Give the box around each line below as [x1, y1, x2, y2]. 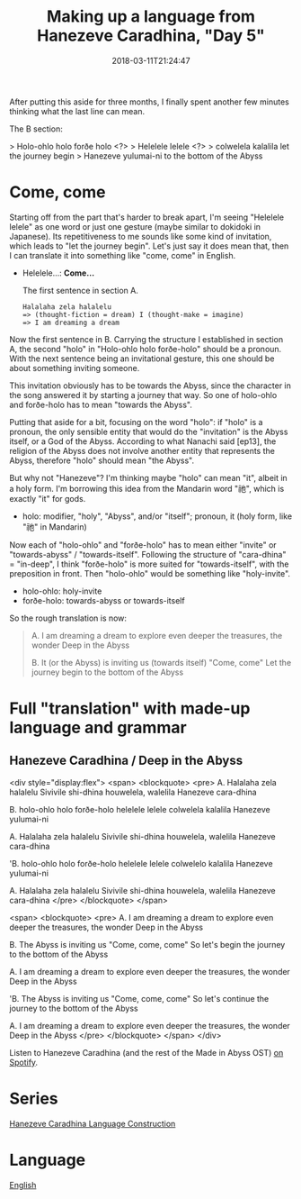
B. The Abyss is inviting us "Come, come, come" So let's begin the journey [9, 939, 286, 949]
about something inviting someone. [9, 362, 140, 373]
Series [9, 1088, 58, 1109]
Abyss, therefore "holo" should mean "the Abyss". [9, 455, 195, 466]
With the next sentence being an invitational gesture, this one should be [9, 353, 275, 364]
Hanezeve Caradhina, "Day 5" [37, 25, 265, 46]
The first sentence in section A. [22, 285, 139, 295]
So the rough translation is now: [9, 613, 128, 623]
